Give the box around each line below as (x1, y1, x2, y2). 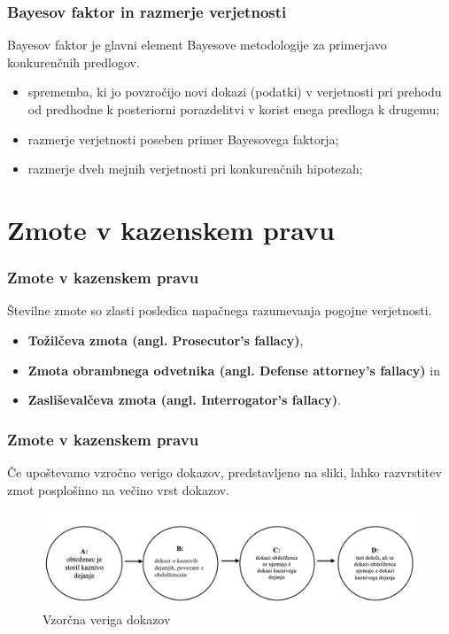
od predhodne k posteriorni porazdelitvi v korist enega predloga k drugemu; (27, 100, 440, 118)
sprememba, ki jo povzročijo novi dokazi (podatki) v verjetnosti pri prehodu (27, 82, 442, 101)
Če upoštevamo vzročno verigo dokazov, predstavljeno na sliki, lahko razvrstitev (7, 462, 442, 481)
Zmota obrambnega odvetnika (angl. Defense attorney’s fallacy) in (27, 360, 440, 379)
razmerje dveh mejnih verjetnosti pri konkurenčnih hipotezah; (27, 159, 363, 178)
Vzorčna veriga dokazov (43, 610, 171, 629)
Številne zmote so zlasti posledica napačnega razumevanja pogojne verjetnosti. (7, 301, 432, 320)
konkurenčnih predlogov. (7, 52, 140, 71)
